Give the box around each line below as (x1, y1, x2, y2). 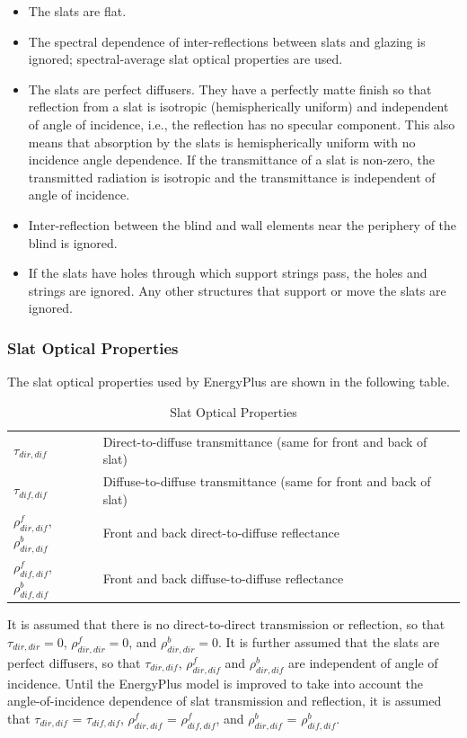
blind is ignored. (28, 233, 118, 252)
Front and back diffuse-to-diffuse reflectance (102, 569, 344, 588)
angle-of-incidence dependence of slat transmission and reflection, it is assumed (7, 691, 442, 710)
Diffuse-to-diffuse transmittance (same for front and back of (102, 472, 431, 490)
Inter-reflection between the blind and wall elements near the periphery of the (28, 215, 457, 234)
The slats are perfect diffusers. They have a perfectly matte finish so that (28, 79, 432, 98)
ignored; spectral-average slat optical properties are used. (28, 49, 343, 68)
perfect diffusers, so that (7, 653, 141, 671)
